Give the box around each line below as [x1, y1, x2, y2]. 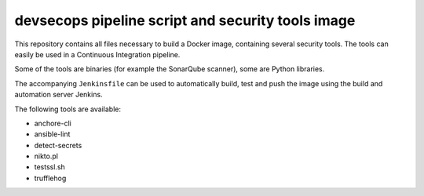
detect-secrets [34, 140, 82, 150]
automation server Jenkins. [14, 90, 103, 100]
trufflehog [34, 173, 67, 183]
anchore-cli [34, 118, 72, 128]
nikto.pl [34, 151, 59, 161]
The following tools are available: [14, 104, 122, 114]
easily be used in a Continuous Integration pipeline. [14, 49, 181, 59]
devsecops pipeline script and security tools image [14, 12, 356, 29]
